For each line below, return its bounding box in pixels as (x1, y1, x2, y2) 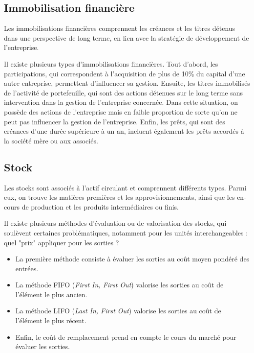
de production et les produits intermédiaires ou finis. (21, 201, 179, 212)
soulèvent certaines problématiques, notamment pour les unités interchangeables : (4, 227, 248, 237)
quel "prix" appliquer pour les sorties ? (4, 237, 119, 247)
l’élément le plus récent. (15, 315, 86, 326)
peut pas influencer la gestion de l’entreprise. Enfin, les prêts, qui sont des (4, 116, 225, 126)
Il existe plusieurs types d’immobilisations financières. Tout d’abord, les (4, 58, 218, 69)
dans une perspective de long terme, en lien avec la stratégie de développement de (4, 32, 249, 43)
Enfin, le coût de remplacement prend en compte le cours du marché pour (15, 331, 236, 342)
